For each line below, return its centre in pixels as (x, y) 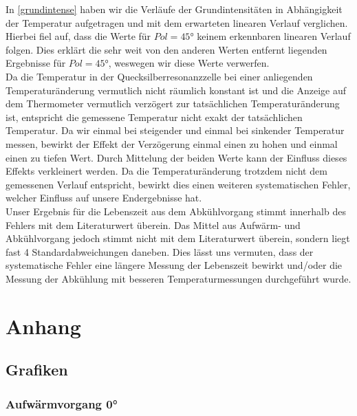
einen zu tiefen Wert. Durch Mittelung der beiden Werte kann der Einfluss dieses (176, 157)
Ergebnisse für (36, 63)
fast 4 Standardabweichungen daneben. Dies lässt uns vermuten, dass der (160, 251)
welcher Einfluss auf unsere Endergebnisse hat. (104, 198)
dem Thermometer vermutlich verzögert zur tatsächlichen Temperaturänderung (173, 103)
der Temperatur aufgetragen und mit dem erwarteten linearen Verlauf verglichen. (177, 22)
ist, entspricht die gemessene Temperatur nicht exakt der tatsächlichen (154, 117)
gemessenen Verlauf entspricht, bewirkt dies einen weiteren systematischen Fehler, (178, 184)
